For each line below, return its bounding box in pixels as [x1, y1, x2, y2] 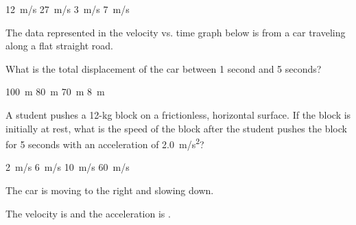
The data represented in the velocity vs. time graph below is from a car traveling [5, 25, 346, 39]
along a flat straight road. [5, 38, 113, 53]
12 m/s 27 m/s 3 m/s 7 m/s [5, 2, 130, 16]
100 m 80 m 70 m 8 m [5, 84, 105, 99]
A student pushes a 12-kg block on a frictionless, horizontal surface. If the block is [5, 107, 351, 121]
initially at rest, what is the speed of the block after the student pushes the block [5, 121, 347, 135]
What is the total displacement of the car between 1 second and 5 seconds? [5, 61, 322, 75]
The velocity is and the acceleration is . [5, 206, 171, 220]
